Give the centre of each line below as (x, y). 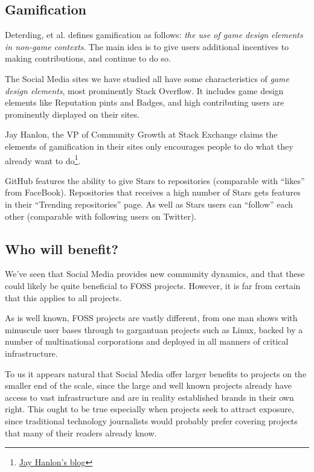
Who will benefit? (62, 248)
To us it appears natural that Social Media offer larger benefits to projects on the (156, 373)
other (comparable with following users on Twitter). (101, 216)
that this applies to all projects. (63, 297)
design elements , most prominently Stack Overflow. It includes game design (144, 90)
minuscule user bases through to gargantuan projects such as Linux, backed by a (154, 329)
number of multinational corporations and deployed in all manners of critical (147, 341)
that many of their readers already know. (81, 432)
